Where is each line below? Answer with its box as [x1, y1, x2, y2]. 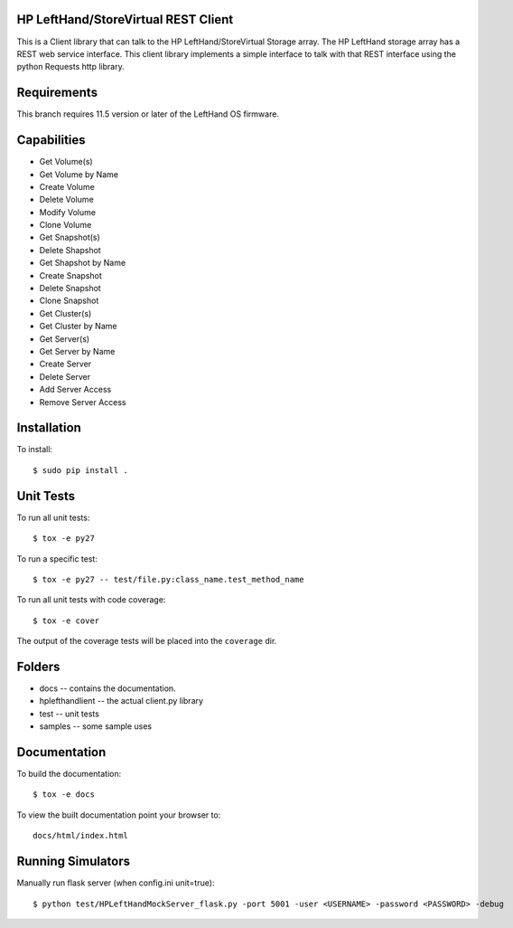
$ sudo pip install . [33, 465, 128, 475]
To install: [16, 444, 53, 455]
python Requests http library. [16, 62, 126, 72]
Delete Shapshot [39, 244, 101, 255]
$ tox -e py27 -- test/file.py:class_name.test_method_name [33, 574, 304, 584]
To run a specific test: [16, 553, 98, 564]
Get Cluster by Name [39, 321, 117, 332]
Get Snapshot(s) [39, 232, 101, 243]
